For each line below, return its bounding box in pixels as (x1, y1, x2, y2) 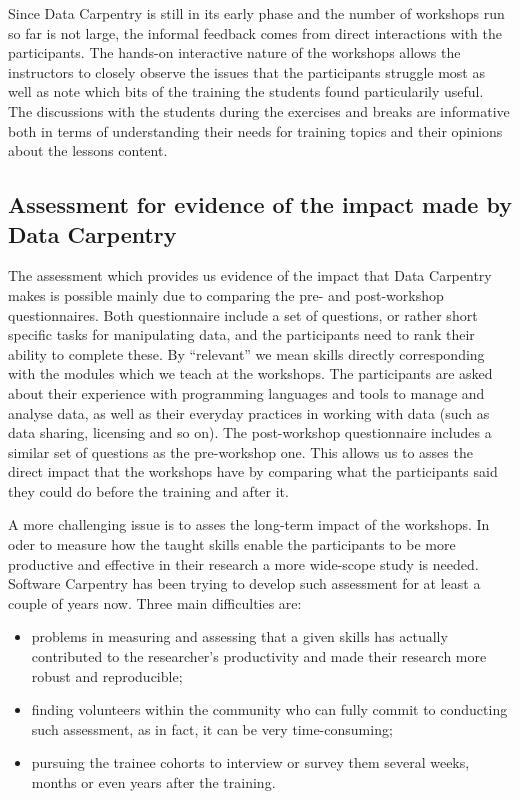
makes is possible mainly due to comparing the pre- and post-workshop (8, 284, 444, 305)
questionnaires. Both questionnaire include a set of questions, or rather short (8, 304, 478, 325)
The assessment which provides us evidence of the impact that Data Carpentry (8, 265, 492, 286)
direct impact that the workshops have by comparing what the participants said (8, 461, 498, 482)
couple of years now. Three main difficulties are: (8, 592, 302, 613)
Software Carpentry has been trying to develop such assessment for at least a (8, 573, 481, 594)
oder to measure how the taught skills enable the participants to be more (8, 534, 456, 555)
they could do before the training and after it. (8, 480, 289, 501)
